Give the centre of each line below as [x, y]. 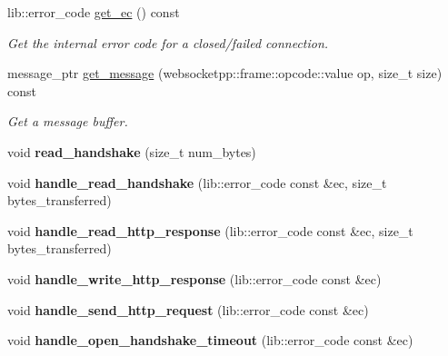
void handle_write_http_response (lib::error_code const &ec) [194, 278]
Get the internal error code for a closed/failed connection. [168, 42]
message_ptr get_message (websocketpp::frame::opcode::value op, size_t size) [225, 73]
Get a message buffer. [68, 121]
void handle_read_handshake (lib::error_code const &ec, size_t [197, 182]
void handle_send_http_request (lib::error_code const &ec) [188, 309]
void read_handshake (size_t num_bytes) [132, 151]
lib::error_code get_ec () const [94, 12]
